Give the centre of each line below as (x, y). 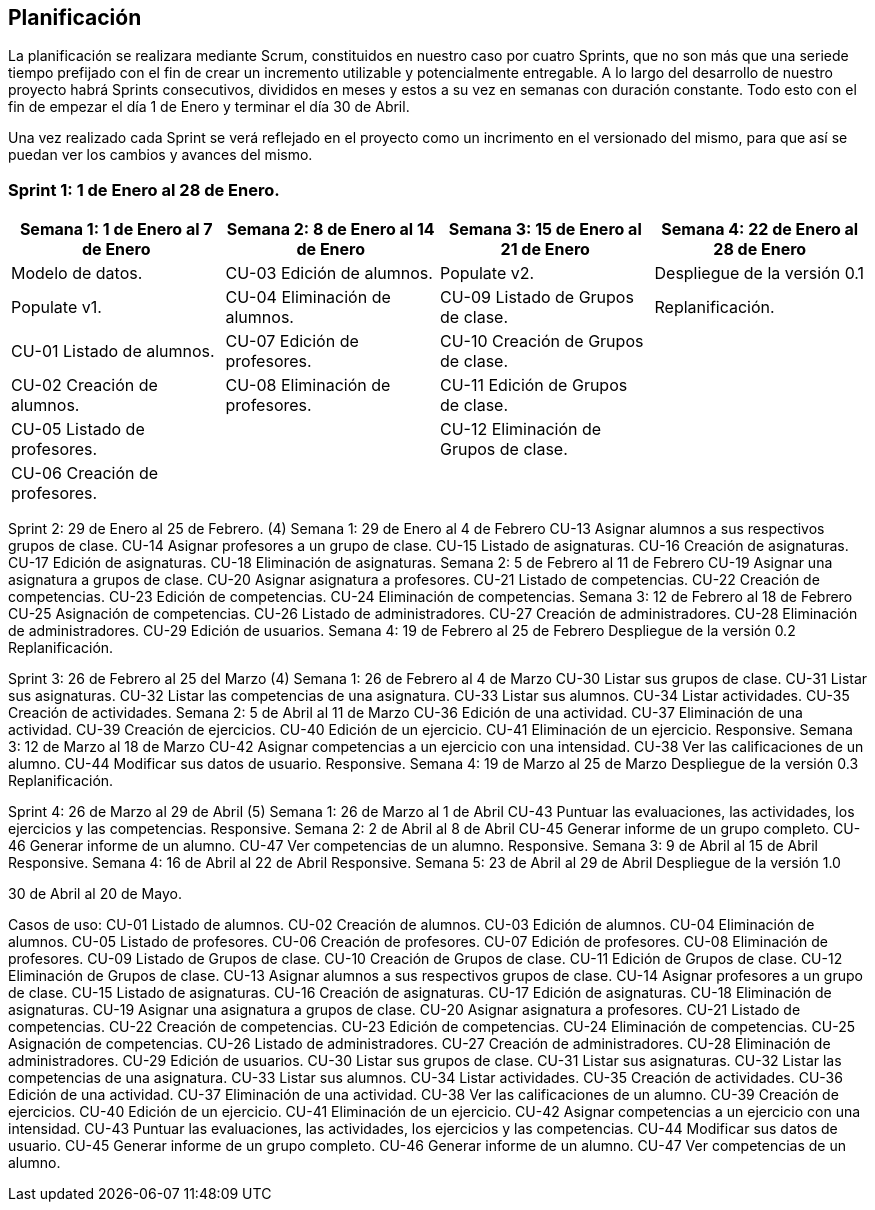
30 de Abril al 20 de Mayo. (95, 894)
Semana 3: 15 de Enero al (545, 229)
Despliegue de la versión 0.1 (759, 273)
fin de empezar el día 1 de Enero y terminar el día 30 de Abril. (209, 107)
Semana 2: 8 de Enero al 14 (330, 229)
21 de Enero (545, 249)
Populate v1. (56, 307)
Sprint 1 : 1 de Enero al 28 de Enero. (144, 189)
